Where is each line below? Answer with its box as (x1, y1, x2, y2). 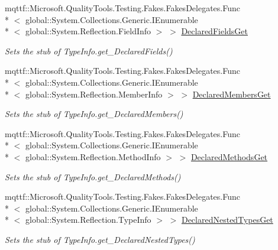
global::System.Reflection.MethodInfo (25, 150, 161, 163)
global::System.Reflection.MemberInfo (25, 87, 163, 100)
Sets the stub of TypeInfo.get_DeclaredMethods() (5, 170, 181, 183)
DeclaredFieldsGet (181, 25, 248, 37)
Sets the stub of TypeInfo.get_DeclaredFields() (5, 44, 173, 57)
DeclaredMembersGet (192, 87, 271, 100)
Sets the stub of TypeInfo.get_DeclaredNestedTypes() (5, 233, 195, 245)
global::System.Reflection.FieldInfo (25, 25, 151, 37)
